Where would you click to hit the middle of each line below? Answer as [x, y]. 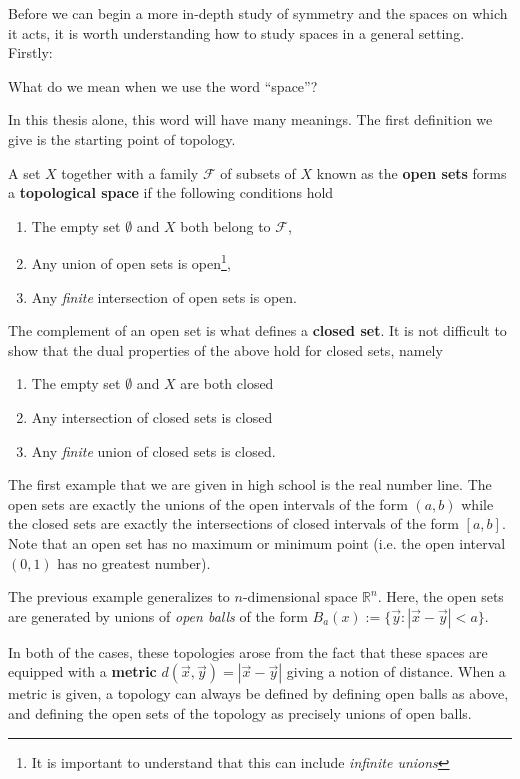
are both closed [227, 383]
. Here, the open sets [440, 596]
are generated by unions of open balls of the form [158, 615]
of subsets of [258, 172]
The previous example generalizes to [119, 596]
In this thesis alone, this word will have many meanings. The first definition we [250, 119]
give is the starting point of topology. [122, 138]
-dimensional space [300, 596]
